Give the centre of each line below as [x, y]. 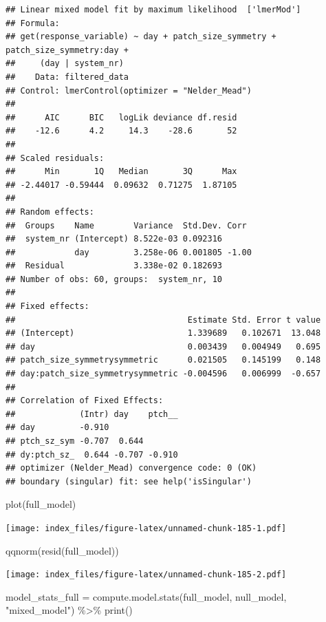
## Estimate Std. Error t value [163, 320]
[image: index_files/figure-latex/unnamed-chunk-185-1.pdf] [146, 528]
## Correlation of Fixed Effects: [85, 401]
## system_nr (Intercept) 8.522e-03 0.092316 [114, 239]
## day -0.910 [57, 428]
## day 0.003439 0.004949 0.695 [163, 346]
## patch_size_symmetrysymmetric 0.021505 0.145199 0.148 [163, 360]
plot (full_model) [41, 504]
